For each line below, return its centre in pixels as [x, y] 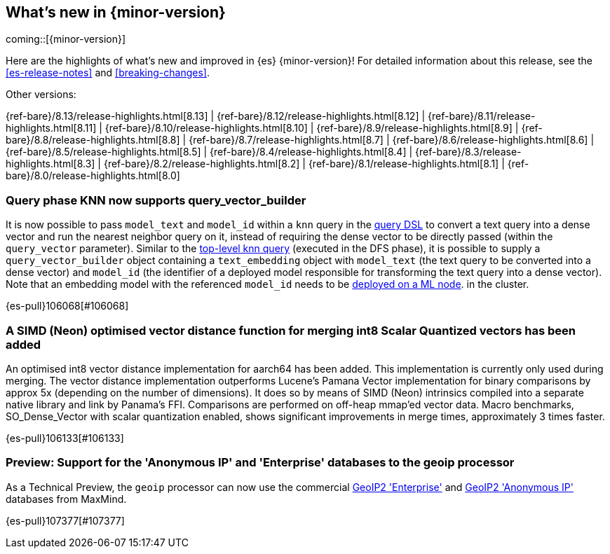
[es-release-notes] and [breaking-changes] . [108, 73]
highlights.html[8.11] [51, 128]
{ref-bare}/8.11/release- [482, 116]
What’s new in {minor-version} [116, 12]
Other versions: [41, 95]
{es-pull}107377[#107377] [65, 520]
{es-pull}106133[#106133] [65, 438]
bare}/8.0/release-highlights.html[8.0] [93, 176]
